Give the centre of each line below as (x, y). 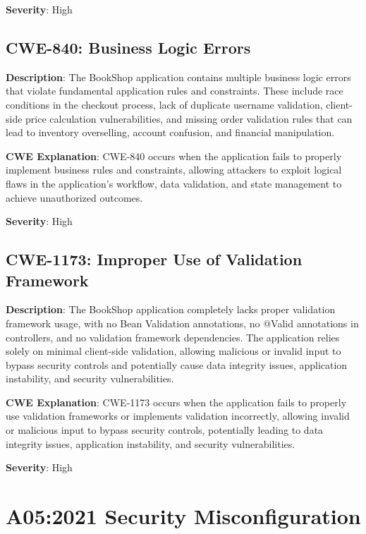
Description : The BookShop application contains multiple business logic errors (178, 77)
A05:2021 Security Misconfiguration (183, 516)
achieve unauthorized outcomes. (74, 197)
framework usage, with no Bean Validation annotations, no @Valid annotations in (182, 323)
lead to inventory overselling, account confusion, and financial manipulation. (170, 132)
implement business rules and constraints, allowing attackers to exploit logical (174, 170)
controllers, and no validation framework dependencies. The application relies (173, 337)
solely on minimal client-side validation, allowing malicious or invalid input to (173, 351)
